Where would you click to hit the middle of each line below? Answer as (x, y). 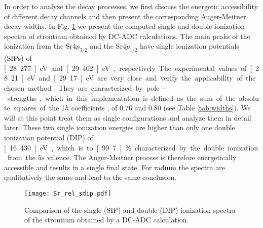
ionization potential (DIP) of (49, 137)
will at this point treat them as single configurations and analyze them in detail (128, 117)
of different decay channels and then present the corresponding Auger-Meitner (125, 16)
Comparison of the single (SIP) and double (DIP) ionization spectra (130, 210)
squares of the (36, 108)
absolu (249, 98)
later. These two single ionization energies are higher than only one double (120, 127)
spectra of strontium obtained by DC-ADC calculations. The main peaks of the (127, 36)
